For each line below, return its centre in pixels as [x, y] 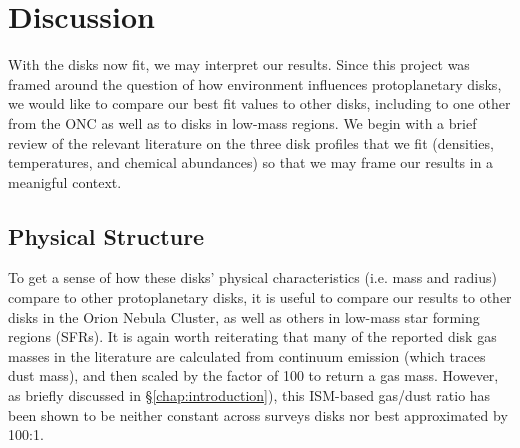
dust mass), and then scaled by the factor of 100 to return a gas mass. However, [253, 375]
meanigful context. [65, 181]
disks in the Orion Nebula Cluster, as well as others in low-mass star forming [244, 316]
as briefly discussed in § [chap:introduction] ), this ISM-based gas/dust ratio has [249, 395]
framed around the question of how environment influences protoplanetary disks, [255, 83]
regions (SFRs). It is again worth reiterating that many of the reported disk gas [252, 336]
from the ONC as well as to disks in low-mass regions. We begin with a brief [242, 122]
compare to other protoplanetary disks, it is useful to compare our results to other [260, 297]
